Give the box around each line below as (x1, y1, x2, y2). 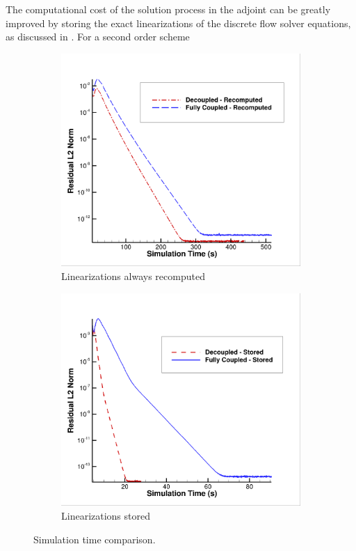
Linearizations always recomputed (61, 269, 205, 284)
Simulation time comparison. (33, 531, 156, 546)
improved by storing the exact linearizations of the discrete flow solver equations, (6, 15, 351, 30)
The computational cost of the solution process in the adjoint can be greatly (6, 2, 331, 16)
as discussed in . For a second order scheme (6, 29, 190, 44)
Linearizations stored (61, 508, 150, 522)
